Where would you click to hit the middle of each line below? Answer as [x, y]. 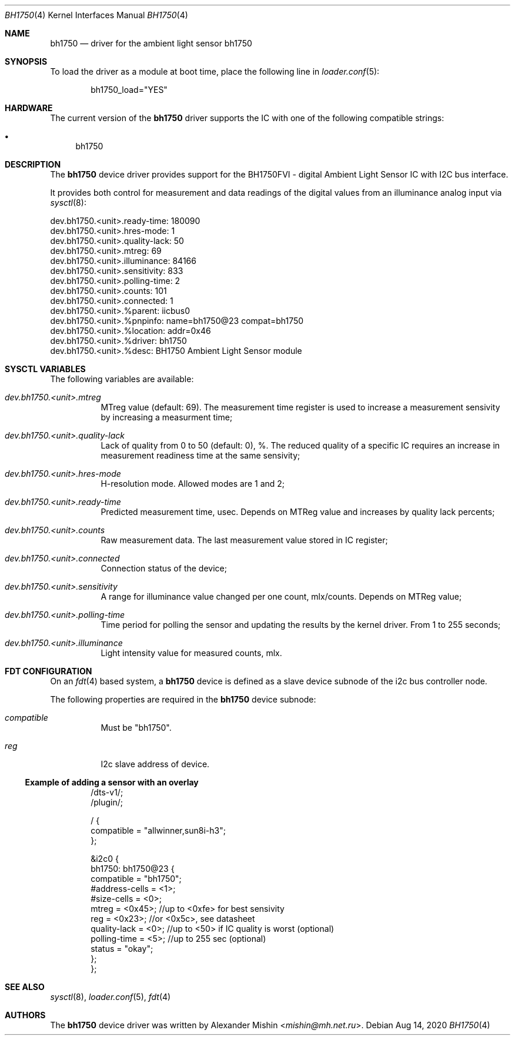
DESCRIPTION [33, 164]
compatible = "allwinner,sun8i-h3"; [158, 830]
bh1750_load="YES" [129, 90]
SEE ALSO [25, 987]
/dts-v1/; [107, 792]
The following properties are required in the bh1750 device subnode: [183, 699]
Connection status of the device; [164, 568]
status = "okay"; [122, 949]
